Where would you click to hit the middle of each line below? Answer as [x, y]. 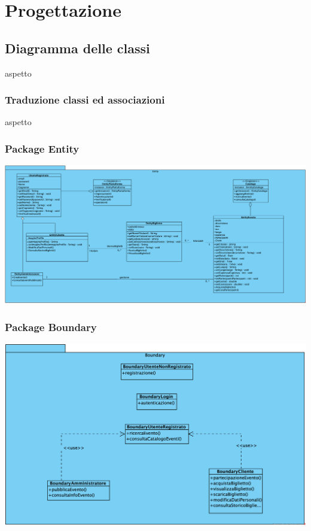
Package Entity [42, 148]
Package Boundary [51, 327]
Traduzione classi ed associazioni [85, 100]
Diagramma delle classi [77, 48]
